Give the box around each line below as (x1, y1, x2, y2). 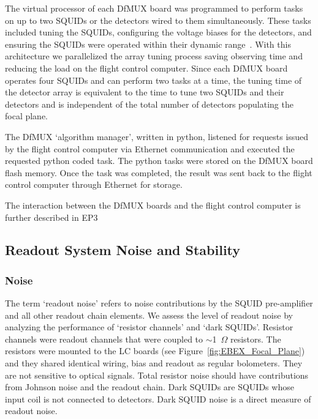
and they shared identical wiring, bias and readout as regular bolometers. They (5, 357, 303, 369)
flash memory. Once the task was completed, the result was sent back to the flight (5, 166, 312, 179)
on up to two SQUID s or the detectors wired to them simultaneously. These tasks (5, 13, 311, 26)
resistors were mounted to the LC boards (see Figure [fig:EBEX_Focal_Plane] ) (5, 344, 305, 357)
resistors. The (230, 332, 281, 345)
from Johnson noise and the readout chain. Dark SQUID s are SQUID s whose (5, 380, 294, 393)
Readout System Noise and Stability (5, 240, 241, 259)
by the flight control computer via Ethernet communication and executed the (5, 142, 295, 155)
